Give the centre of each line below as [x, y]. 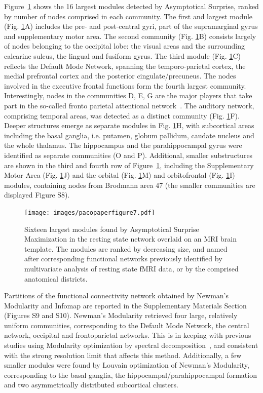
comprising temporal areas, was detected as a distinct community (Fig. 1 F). [122, 115]
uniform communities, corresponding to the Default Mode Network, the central [127, 325]
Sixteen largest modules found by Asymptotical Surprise [112, 229]
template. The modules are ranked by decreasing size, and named [126, 248]
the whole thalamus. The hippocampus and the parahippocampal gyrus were [123, 145]
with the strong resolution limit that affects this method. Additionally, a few [123, 355]
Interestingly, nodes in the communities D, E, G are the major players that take [128, 95]
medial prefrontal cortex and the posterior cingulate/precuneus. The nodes [120, 76]
